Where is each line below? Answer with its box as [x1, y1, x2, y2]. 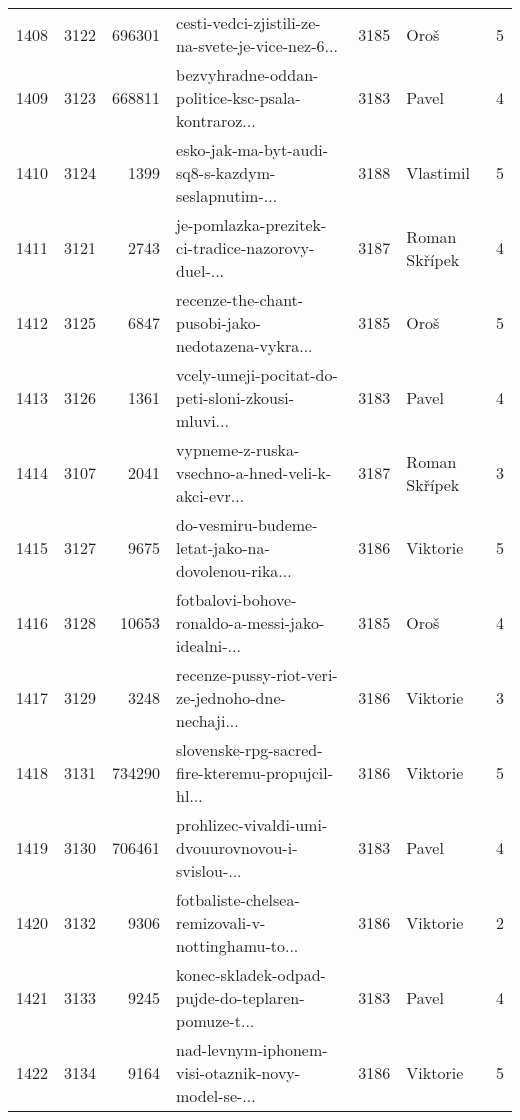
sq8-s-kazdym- [176, 161, 276, 184]
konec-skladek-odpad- [176, 963, 326, 986]
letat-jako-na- [176, 536, 270, 559]
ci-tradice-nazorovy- [176, 236, 315, 259]
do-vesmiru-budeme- [176, 513, 318, 536]
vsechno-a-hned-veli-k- [176, 461, 332, 484]
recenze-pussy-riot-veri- [176, 663, 338, 686]
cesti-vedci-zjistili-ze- [176, 11, 321, 34]
